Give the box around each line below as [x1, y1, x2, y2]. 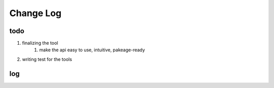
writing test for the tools [22, 56, 72, 62]
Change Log [9, 8, 62, 19]
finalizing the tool [22, 40, 58, 46]
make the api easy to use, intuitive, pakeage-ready [39, 47, 145, 53]
